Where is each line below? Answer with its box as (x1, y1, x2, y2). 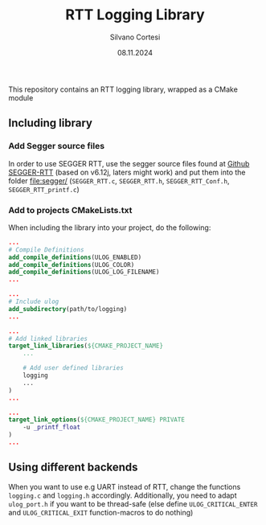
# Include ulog (8, 297, 59, 306)
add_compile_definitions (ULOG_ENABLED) (8, 253, 142, 261)
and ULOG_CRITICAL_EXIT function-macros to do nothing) (8, 507, 194, 517)
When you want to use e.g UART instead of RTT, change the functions (8, 482, 241, 491)
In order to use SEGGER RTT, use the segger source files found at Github (8, 158, 250, 168)
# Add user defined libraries (23, 364, 125, 372)
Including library (8, 117, 92, 130)
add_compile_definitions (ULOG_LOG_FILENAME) (8, 268, 160, 277)
